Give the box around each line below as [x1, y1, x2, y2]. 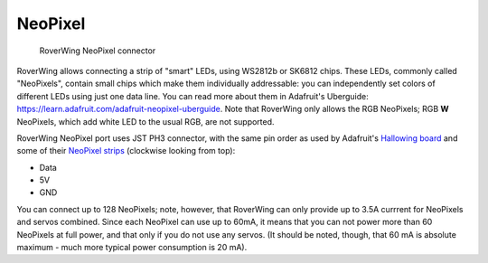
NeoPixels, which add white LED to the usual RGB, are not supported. [16, 116, 275, 127]
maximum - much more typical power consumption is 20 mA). [16, 242, 248, 253]
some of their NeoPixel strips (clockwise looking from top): [16, 146, 236, 156]
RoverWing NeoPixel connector [39, 45, 156, 56]
